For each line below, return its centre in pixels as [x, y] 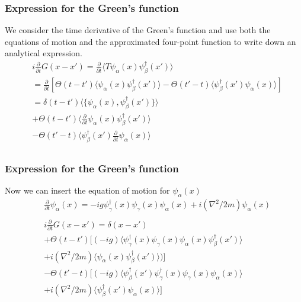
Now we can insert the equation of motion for [87, 190]
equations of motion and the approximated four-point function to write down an [150, 41]
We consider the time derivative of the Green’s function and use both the [138, 30]
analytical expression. [44, 53]
